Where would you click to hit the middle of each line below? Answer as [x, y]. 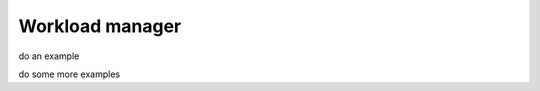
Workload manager [100, 26]
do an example [49, 56]
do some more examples [69, 74]
